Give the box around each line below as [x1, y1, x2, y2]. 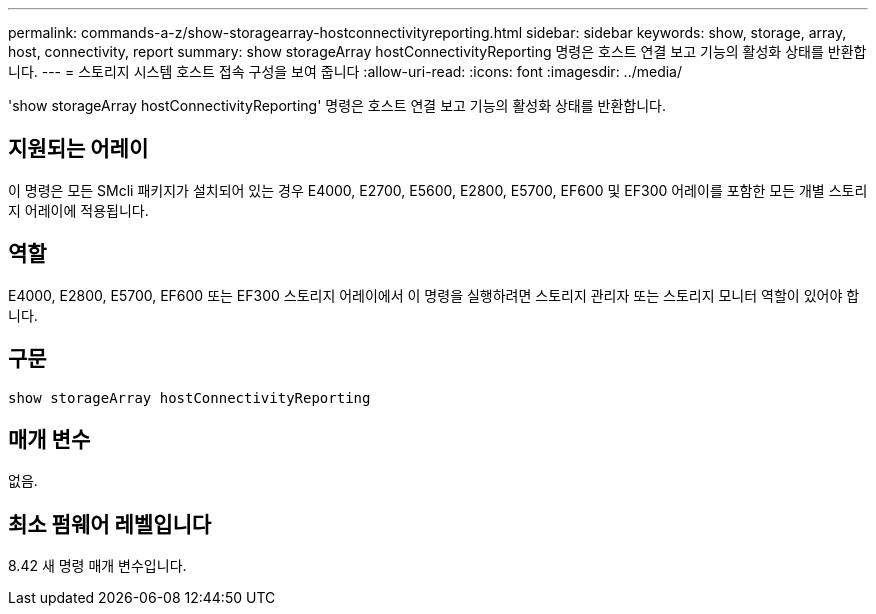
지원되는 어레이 [8, 136, 149, 162]
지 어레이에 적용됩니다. [8, 201, 149, 219]
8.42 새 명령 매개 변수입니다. [8, 557, 187, 575]
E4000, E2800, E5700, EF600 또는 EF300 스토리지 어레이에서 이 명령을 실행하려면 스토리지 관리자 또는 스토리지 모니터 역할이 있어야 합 [8, 286, 860, 304]
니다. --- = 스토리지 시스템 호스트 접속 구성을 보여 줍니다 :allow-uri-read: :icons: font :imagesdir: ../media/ [8, 63, 683, 80]
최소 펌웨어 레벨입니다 [8, 511, 212, 537]
